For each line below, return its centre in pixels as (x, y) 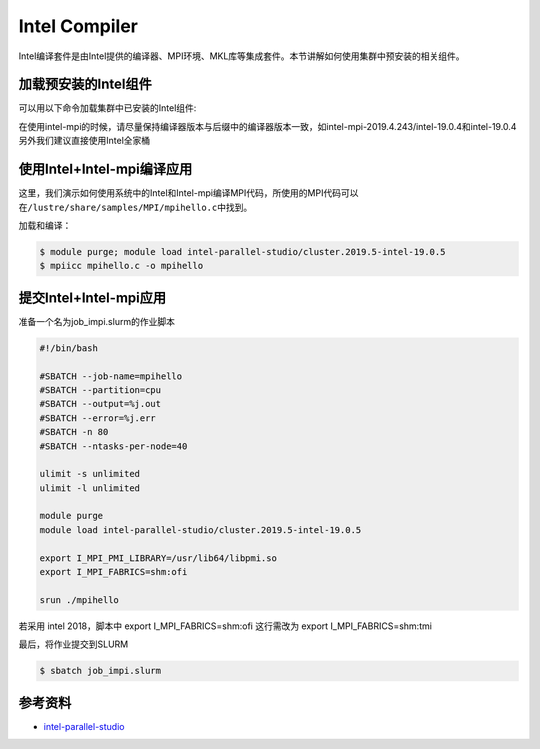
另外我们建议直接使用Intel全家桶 (84, 141)
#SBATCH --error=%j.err (98, 418)
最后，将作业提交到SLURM (73, 644)
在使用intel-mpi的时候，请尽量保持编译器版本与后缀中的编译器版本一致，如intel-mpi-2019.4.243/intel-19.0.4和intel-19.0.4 (267, 126)
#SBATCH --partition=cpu (100, 389)
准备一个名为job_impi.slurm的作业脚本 (96, 321)
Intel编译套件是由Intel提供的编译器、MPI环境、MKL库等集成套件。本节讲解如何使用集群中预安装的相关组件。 (241, 56)
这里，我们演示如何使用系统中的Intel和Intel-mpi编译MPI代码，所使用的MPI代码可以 (188, 193)
